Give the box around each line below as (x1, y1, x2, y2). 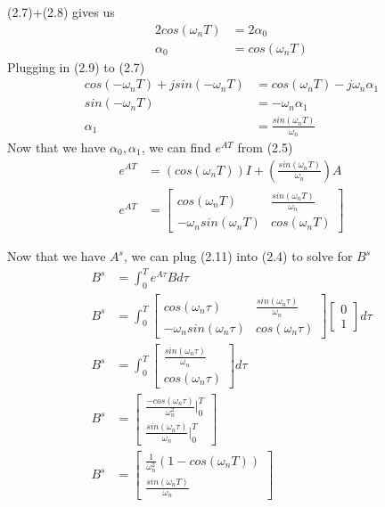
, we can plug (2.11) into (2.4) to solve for (123, 247, 353, 266)
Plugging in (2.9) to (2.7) (7, 57, 145, 76)
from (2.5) (237, 137, 293, 156)
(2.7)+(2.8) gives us (7, 3, 115, 20)
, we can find (141, 137, 211, 156)
